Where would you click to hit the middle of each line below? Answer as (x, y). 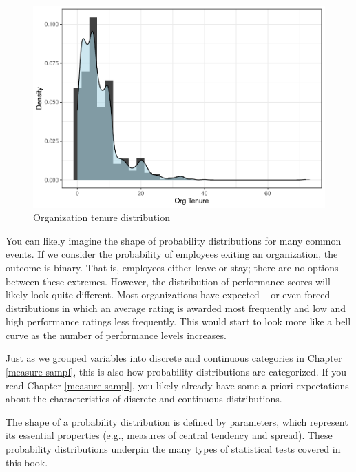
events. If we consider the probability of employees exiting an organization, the (172, 254)
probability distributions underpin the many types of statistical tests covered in (173, 449)
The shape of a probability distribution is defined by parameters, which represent (177, 421)
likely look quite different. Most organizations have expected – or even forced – (172, 295)
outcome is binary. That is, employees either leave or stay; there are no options (172, 267)
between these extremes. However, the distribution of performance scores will (168, 281)
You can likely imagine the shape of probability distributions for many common (174, 240)
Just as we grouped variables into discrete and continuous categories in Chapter (174, 358)
